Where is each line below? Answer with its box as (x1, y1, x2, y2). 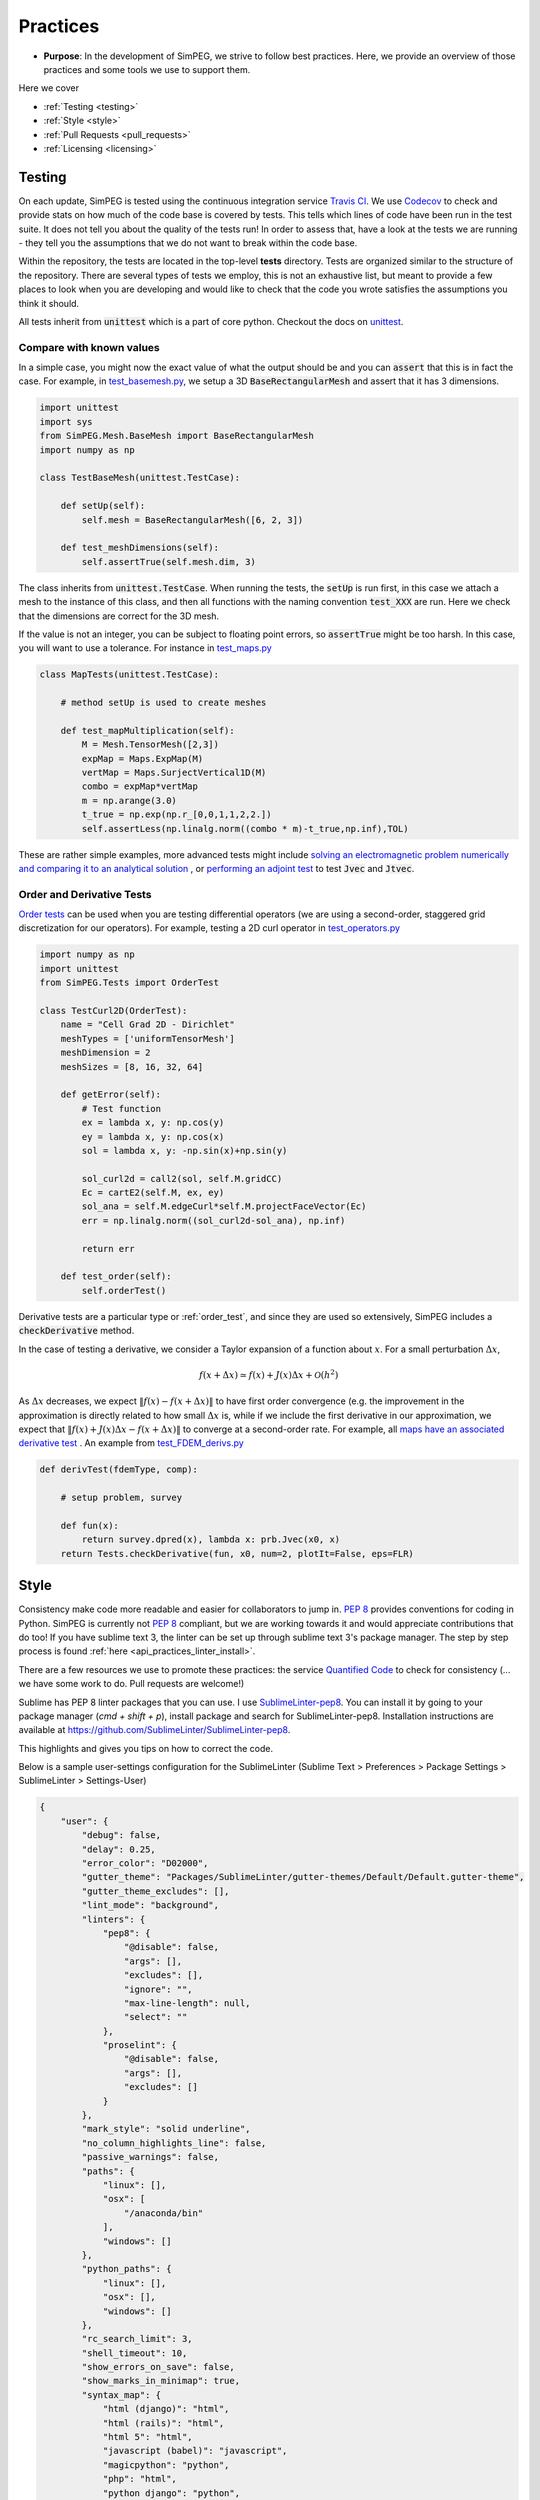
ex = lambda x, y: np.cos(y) (81, 1117, 225, 1129)
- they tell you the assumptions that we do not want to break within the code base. (18, 236, 358, 249)
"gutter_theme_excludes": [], (81, 1885, 230, 1897)
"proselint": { (102, 2040, 177, 2051)
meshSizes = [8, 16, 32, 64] (60, 1061, 204, 1072)
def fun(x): (60, 1520, 120, 1531)
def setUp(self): (60, 500, 146, 512)
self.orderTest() (81, 1285, 167, 1296)
